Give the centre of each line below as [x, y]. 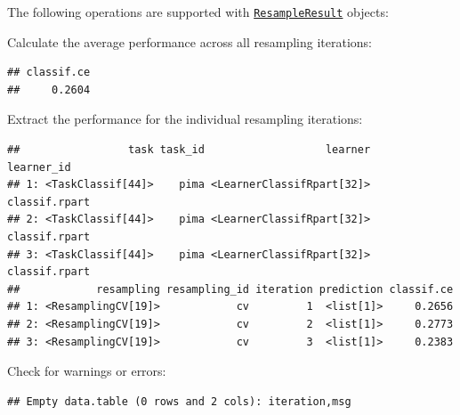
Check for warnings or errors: [87, 371]
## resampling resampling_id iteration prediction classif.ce [230, 289]
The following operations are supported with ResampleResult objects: [198, 12]
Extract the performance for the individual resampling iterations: [185, 119]
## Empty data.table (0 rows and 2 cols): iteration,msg [179, 401]
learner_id [39, 167]
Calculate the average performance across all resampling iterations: [190, 41]
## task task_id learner [189, 150]
